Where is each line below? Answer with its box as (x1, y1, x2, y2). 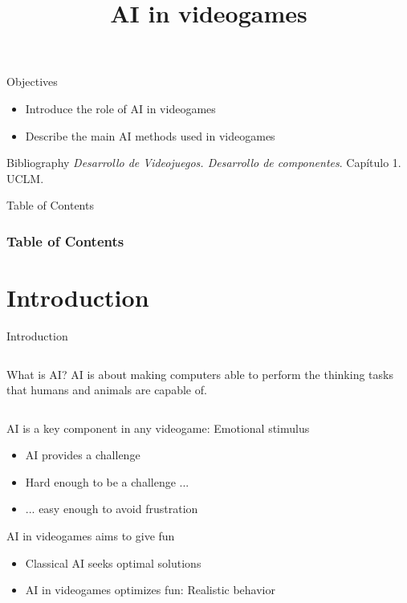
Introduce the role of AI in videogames (25, 100, 216, 116)
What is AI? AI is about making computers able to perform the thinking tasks (6, 365, 393, 382)
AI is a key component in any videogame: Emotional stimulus (6, 419, 310, 436)
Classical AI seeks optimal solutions (25, 554, 201, 571)
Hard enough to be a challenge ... (25, 473, 189, 490)
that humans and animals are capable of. (6, 381, 207, 398)
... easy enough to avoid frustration (25, 500, 198, 517)
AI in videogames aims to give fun (6, 528, 175, 544)
